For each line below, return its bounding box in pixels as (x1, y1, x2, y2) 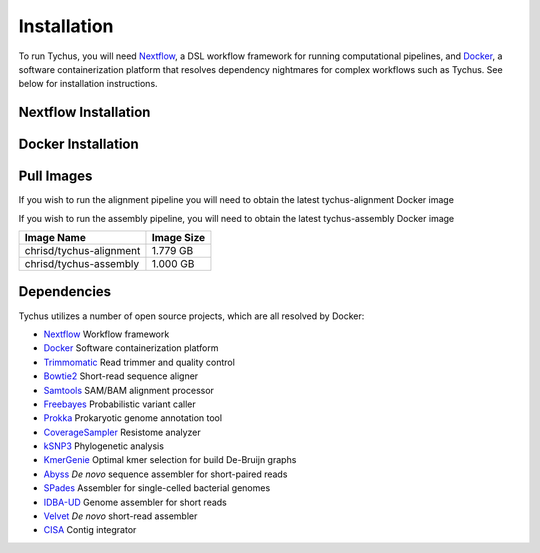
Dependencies (18, 283, 112, 300)
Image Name (24, 231, 87, 245)
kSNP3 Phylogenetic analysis (43, 440, 165, 452)
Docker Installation (18, 136, 139, 153)
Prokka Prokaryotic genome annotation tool (43, 412, 223, 424)
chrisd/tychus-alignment (24, 244, 141, 258)
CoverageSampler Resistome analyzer (43, 426, 202, 438)
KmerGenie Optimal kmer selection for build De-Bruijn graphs (43, 454, 297, 466)
